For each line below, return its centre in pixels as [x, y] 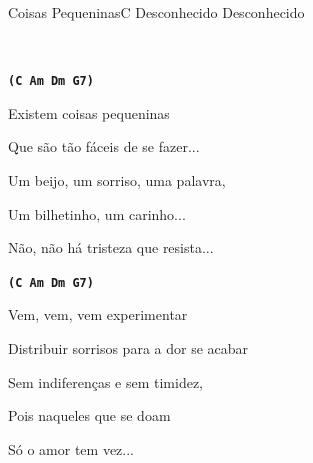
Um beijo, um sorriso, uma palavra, [117, 180]
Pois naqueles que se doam [89, 415]
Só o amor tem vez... [71, 448]
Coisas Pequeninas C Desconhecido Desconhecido [156, 12]
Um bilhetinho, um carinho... [97, 213]
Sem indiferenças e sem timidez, [105, 381]
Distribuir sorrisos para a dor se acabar [128, 348]
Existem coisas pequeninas [89, 112]
